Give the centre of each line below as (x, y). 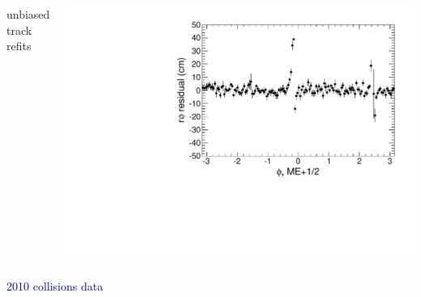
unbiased (28, 14)
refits (19, 46)
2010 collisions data (55, 286)
